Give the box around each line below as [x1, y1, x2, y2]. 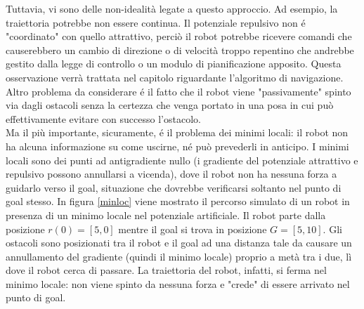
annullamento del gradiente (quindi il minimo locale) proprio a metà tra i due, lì [6, 249, 352, 263]
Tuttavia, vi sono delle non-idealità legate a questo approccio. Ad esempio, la [6, 1, 338, 15]
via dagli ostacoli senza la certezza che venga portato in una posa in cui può [6, 98, 334, 112]
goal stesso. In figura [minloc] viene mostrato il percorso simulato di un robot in [6, 194, 350, 209]
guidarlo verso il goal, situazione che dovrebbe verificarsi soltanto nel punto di [6, 180, 342, 195]
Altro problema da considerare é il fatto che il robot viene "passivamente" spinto [6, 84, 351, 98]
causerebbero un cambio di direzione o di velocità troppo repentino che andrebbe [6, 42, 354, 57]
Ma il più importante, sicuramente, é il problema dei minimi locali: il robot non [6, 125, 349, 140]
